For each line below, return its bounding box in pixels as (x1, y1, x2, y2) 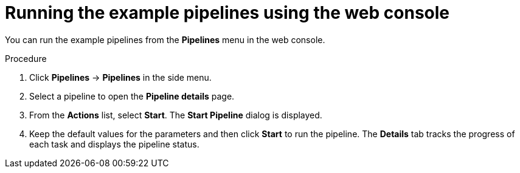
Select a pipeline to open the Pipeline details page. (29, 90, 235, 101)
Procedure (5, 53, 47, 64)
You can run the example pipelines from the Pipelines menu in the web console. (5, 34, 325, 45)
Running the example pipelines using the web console (5, 2, 450, 23)
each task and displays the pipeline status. (29, 138, 199, 149)
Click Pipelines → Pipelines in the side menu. (29, 72, 212, 83)
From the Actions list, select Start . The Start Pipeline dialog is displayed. (29, 109, 322, 120)
